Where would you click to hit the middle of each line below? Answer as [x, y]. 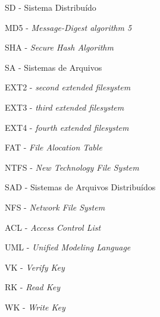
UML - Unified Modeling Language [68, 247]
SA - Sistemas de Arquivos [54, 67]
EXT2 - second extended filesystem [68, 87]
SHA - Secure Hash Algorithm [59, 47]
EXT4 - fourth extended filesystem [67, 127]
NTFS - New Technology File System [72, 167]
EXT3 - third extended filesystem [65, 107]
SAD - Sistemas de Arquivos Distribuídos [80, 187]
